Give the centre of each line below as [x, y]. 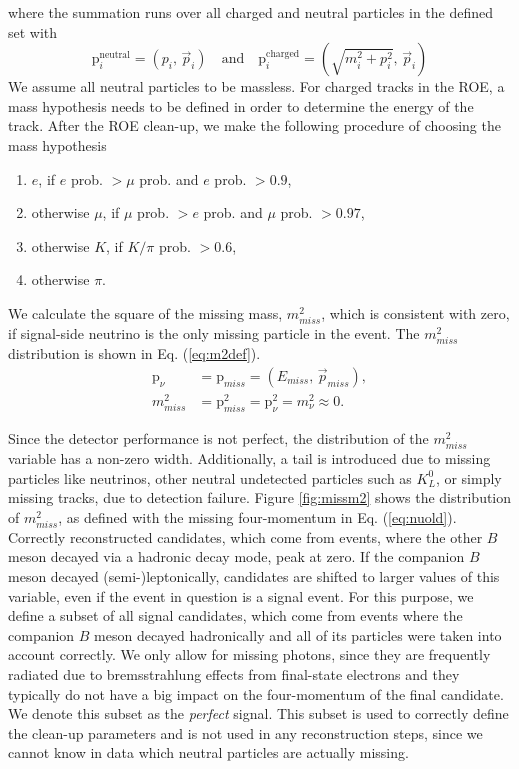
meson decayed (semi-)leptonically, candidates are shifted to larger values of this [254, 576]
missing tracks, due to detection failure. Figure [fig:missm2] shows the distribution [260, 497]
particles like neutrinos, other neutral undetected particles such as [210, 477]
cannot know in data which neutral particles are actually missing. [208, 752]
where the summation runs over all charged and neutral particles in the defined [251, 12]
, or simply [468, 477]
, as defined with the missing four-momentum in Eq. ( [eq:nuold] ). [257, 516]
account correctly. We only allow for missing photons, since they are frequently [249, 654]
